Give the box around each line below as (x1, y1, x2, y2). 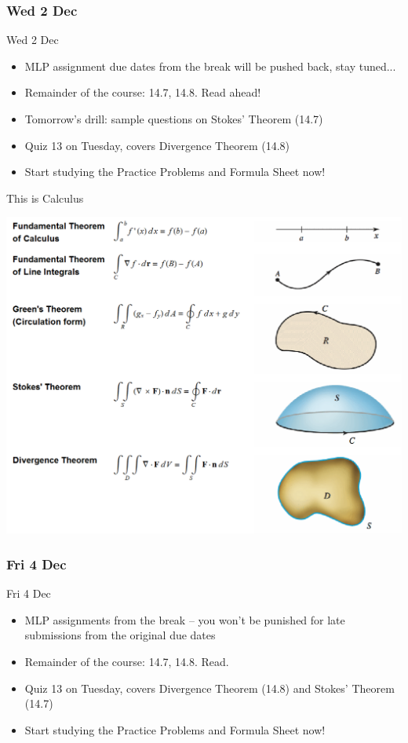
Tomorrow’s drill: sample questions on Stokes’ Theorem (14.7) (24, 111, 323, 126)
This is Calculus (6, 189, 84, 206)
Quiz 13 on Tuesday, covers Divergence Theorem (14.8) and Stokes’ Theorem (24, 679, 395, 696)
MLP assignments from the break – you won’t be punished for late (24, 611, 345, 628)
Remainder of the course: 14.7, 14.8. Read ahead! (24, 84, 261, 101)
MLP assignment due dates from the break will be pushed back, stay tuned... (24, 57, 396, 74)
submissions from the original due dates (24, 627, 216, 643)
